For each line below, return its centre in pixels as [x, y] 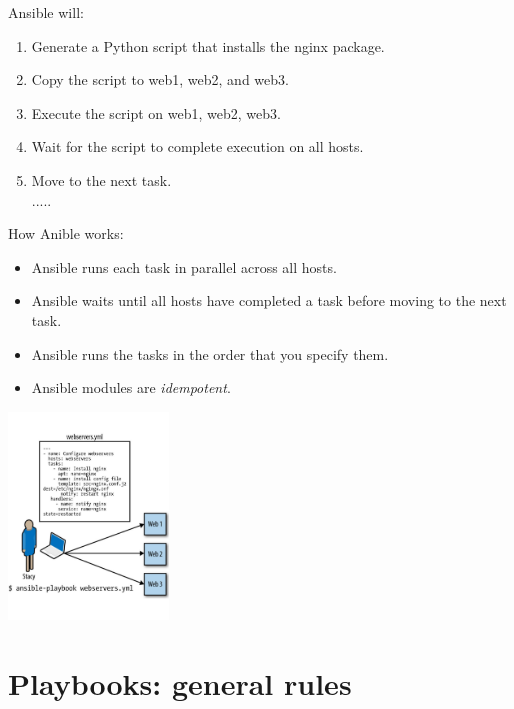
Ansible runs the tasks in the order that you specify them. [210, 353]
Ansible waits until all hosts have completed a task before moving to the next [269, 300]
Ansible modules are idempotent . [131, 387]
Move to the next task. [101, 179]
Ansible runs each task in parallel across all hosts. [184, 266]
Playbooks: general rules [180, 683]
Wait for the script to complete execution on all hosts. [197, 146]
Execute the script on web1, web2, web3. [156, 112]
